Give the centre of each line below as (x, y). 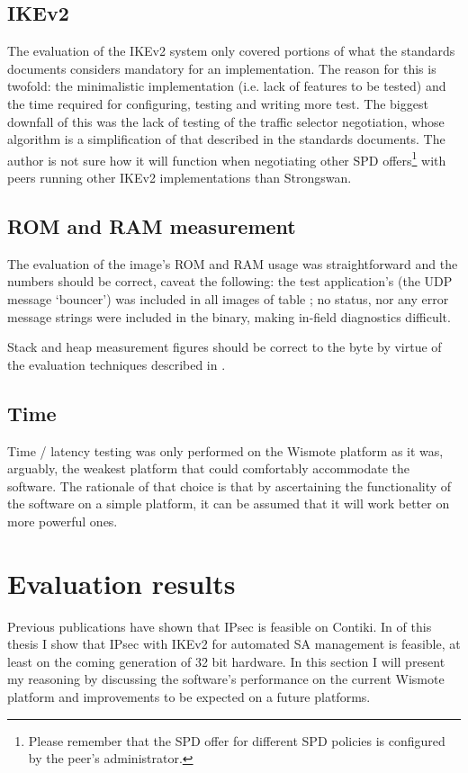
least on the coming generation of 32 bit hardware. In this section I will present (226, 661)
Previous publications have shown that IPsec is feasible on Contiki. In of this (220, 626)
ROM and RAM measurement (152, 226)
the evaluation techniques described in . (117, 364)
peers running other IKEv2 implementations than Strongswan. (180, 178)
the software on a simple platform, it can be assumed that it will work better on (229, 503)
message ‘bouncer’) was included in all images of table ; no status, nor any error (228, 299)
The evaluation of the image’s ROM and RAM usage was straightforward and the (233, 263)
